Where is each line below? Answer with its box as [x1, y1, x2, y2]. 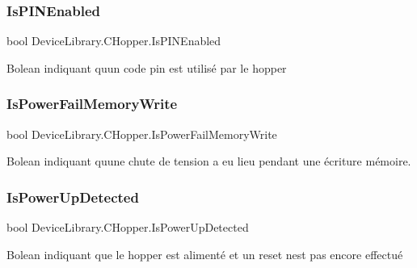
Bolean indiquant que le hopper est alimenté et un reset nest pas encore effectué [6, 245, 403, 262]
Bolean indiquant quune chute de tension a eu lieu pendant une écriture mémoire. [6, 153, 411, 170]
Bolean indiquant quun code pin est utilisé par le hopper [6, 59, 287, 76]
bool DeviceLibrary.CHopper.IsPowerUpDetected [6, 219, 249, 236]
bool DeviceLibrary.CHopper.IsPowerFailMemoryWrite [6, 125, 277, 142]
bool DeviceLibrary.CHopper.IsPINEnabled [6, 32, 221, 49]
